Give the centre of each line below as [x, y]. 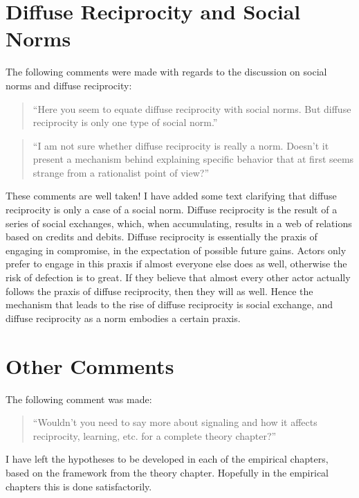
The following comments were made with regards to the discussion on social [166, 72]
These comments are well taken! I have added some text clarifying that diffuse [171, 196]
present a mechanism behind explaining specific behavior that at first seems [193, 159]
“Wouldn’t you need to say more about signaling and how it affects [175, 422]
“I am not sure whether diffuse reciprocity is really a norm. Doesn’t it [181, 145]
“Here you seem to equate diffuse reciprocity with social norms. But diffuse [192, 108]
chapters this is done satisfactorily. [79, 486]
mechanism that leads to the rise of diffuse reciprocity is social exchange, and [169, 304]
